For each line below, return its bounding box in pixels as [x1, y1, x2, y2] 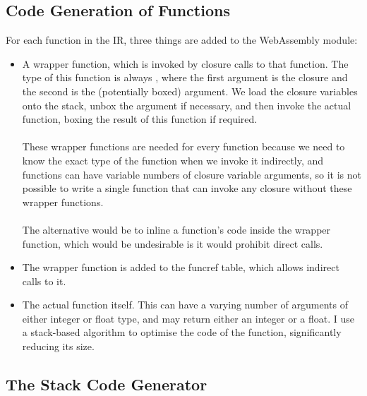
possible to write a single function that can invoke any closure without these [22, 181, 352, 196]
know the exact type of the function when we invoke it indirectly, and [22, 152, 324, 167]
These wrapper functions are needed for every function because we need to [22, 139, 345, 154]
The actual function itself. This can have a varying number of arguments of [22, 297, 348, 312]
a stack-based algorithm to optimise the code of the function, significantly [22, 325, 342, 340]
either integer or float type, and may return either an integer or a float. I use [22, 311, 354, 325]
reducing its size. [22, 339, 95, 354]
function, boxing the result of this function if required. [22, 112, 258, 126]
